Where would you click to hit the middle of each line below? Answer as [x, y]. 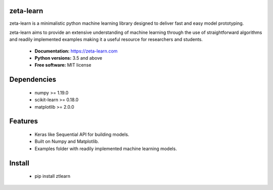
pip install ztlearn [53, 176]
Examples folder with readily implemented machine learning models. [106, 149]
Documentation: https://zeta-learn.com [76, 51]
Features [24, 121]
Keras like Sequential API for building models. [82, 134]
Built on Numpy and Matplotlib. [67, 141]
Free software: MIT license [63, 65]
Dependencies [33, 80]
